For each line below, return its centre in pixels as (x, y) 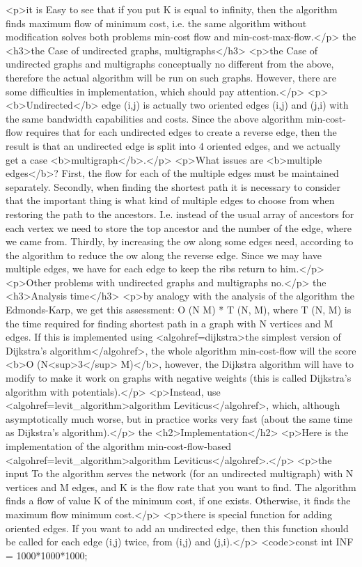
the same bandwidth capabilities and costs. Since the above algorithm (155, 118)
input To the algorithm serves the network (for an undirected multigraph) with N (180, 473)
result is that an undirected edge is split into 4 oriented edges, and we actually (173, 145)
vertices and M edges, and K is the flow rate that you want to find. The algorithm (181, 487)
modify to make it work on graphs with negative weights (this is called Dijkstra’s (179, 378)
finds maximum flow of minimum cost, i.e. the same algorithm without (156, 23)
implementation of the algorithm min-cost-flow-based (119, 446)
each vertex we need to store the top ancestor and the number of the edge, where (179, 227)
